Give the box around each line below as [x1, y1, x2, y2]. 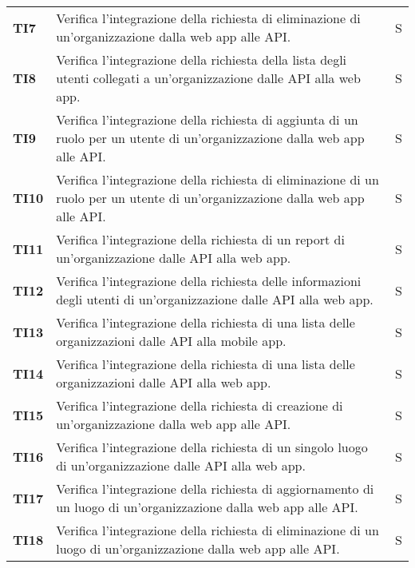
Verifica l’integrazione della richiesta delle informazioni [56, 272, 362, 290]
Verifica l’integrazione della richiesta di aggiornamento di [56, 479, 374, 498]
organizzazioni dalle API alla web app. [56, 373, 271, 391]
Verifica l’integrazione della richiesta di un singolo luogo [56, 438, 368, 456]
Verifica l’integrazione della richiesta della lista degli [56, 50, 347, 69]
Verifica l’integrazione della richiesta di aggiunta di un [56, 110, 358, 129]
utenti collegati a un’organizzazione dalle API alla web [56, 69, 361, 87]
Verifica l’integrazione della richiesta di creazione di [56, 396, 343, 415]
